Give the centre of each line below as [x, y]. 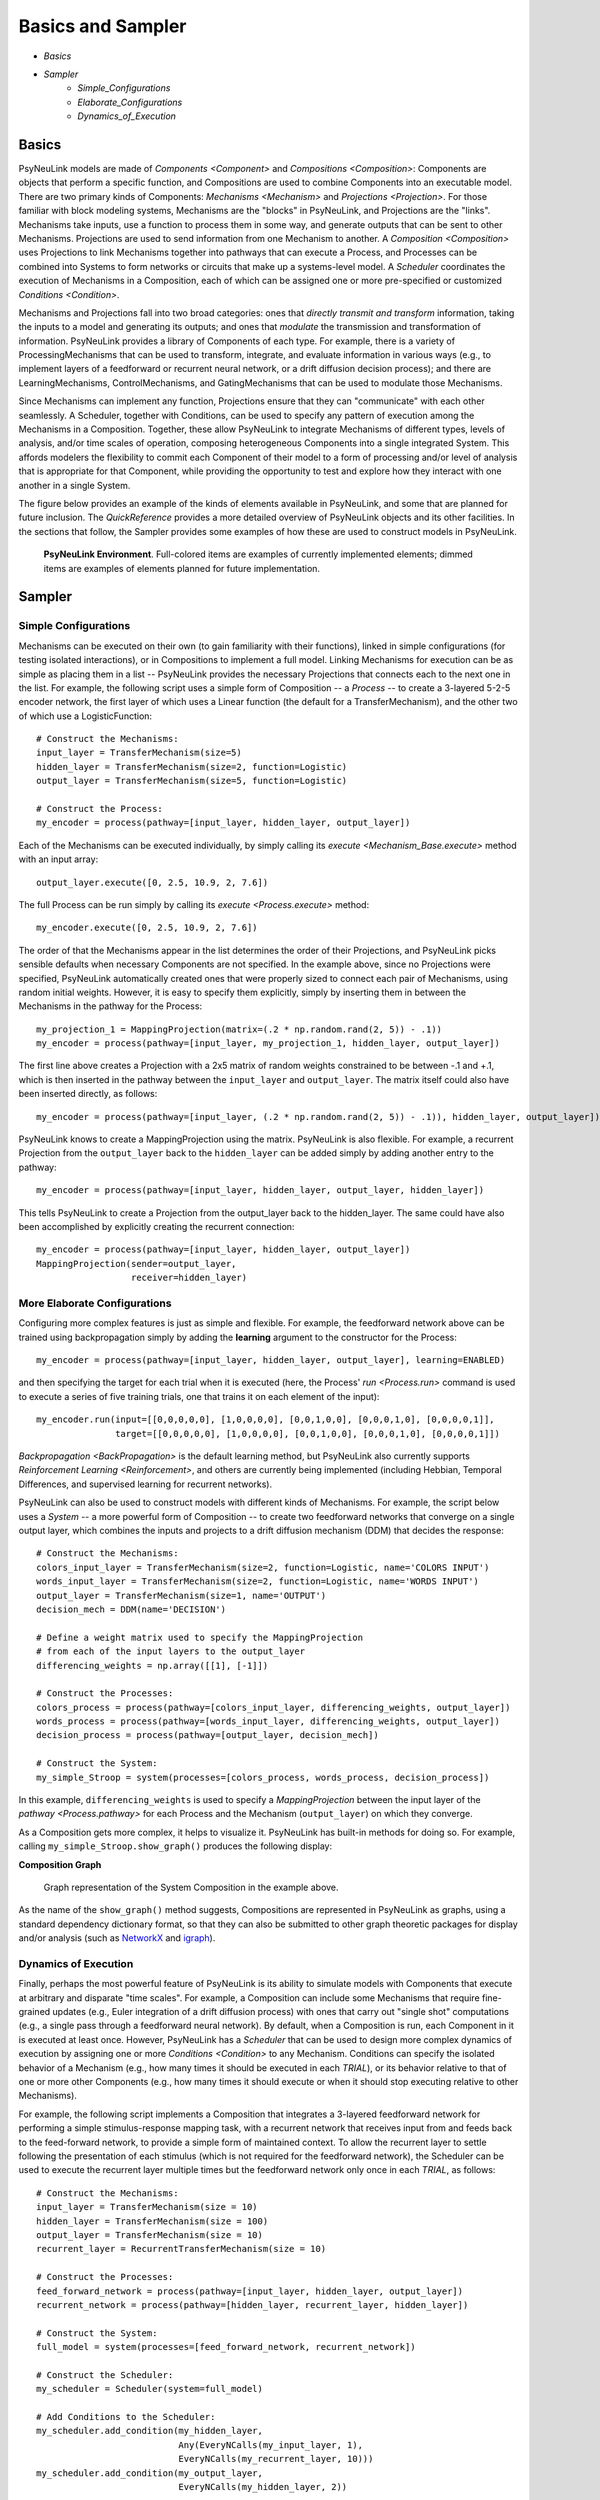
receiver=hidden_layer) [189, 1278]
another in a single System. [74, 485]
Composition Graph [60, 1864]
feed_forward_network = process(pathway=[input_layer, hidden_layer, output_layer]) [250, 2291]
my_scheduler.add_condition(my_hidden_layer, [150, 2431]
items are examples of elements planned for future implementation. [181, 568]
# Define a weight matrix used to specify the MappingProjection [200, 1637]
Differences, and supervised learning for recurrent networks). [145, 1484]
